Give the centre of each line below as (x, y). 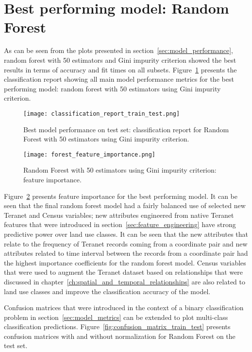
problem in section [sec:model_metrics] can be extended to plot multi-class (116, 317)
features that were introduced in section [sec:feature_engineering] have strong (120, 224)
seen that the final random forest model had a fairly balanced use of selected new (125, 205)
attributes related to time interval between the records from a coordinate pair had (126, 253)
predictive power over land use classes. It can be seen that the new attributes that (126, 234)
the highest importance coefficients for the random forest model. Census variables (125, 262)
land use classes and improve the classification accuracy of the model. (107, 291)
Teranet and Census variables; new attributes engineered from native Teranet (119, 215)
